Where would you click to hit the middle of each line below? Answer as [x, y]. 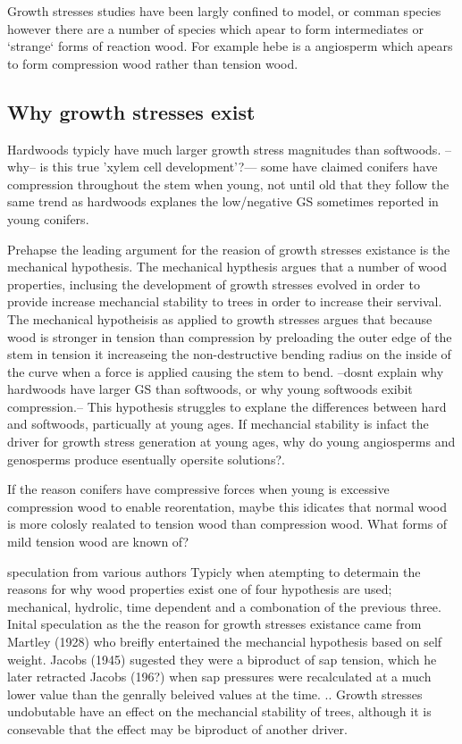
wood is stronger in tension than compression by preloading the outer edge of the [230, 336]
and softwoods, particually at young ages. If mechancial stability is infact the [218, 424]
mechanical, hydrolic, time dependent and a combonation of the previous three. [224, 606]
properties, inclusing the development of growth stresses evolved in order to [214, 284]
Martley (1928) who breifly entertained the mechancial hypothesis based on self [225, 642]
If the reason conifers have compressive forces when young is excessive [198, 489]
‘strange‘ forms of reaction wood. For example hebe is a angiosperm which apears [230, 46]
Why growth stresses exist [131, 111]
